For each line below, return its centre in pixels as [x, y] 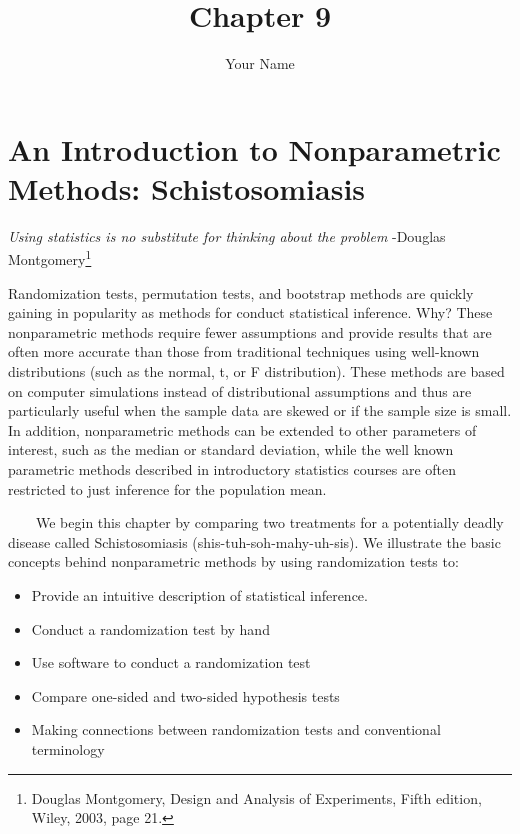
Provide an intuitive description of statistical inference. [199, 595]
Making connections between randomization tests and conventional [236, 729]
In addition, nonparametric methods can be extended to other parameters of [242, 429]
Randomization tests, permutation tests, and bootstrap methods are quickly [241, 292]
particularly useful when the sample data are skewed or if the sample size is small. [260, 410]
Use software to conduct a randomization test [171, 662]
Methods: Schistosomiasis [187, 187]
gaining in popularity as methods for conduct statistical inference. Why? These [250, 312]
